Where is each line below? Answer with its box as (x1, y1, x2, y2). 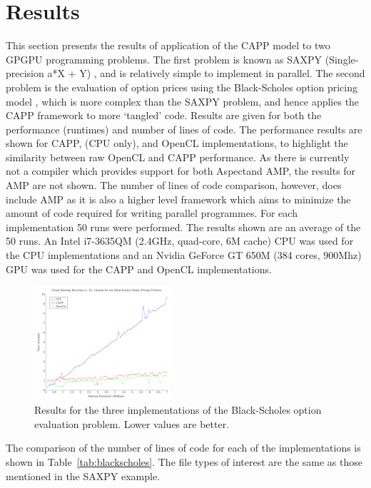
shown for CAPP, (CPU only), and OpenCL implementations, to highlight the (6, 136, 348, 151)
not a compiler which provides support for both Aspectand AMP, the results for (6, 163, 356, 178)
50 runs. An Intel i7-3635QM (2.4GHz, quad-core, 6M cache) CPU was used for (6, 233, 354, 248)
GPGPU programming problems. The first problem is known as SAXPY (6, 51, 322, 66)
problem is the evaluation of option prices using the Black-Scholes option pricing (6, 79, 357, 94)
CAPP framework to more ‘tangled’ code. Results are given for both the (6, 108, 322, 123)
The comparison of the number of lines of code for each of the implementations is (6, 440, 361, 455)
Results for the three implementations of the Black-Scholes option (34, 402, 322, 417)
